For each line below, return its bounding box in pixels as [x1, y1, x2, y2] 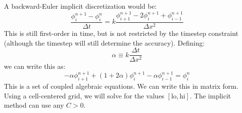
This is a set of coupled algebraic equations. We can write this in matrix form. [4, 81, 239, 91]
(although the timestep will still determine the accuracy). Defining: [4, 37, 205, 48]
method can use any [4, 100, 64, 110]
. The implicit [190, 90, 231, 100]
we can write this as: [4, 61, 66, 71]
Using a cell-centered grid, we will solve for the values [4, 90, 165, 100]
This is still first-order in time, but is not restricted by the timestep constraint [4, 28, 239, 38]
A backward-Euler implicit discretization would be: [4, 1, 157, 11]
